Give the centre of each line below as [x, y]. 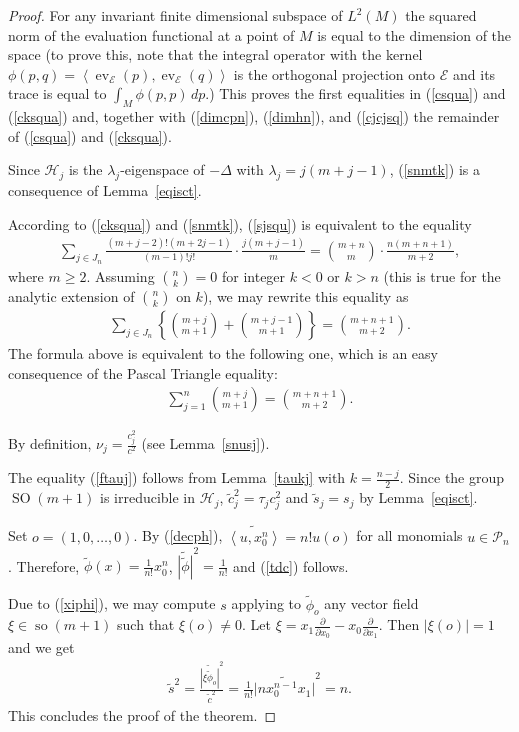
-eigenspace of [162, 169]
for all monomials [409, 535]
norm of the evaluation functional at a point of [151, 34]
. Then [399, 624]
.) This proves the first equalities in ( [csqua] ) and [355, 93]
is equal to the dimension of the [414, 34]
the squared [441, 15]
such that [146, 624]
